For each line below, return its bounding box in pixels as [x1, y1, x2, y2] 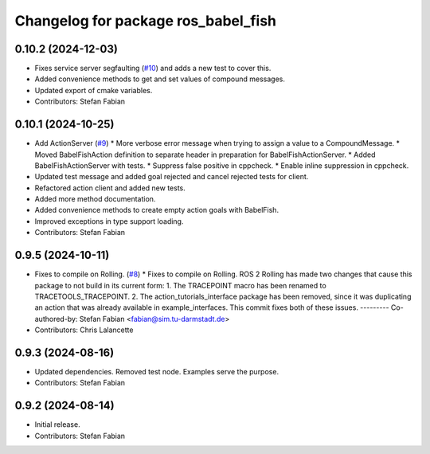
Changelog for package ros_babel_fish [14, 12, 277, 29]
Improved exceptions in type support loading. [34, 216, 184, 226]
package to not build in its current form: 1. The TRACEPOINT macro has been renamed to [34, 280, 326, 290]
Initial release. [34, 420, 80, 429]
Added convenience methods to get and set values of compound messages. [34, 74, 286, 84]
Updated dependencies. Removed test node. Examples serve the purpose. [34, 367, 279, 377]
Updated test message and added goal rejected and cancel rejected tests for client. [34, 172, 309, 182]
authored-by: [34, 314, 78, 323]
